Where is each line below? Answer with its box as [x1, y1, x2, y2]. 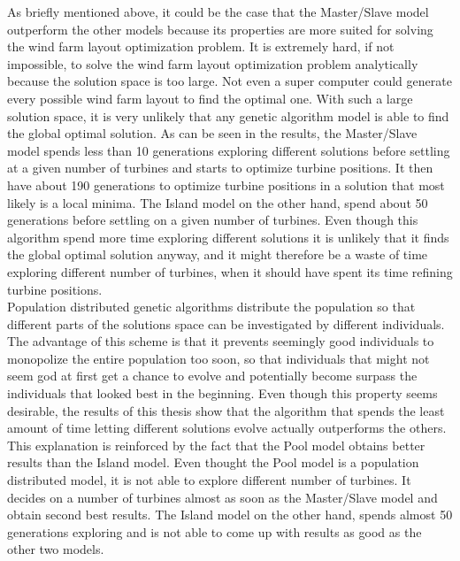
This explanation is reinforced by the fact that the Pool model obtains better [7, 435, 425, 454]
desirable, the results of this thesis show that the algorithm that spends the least [7, 401, 445, 419]
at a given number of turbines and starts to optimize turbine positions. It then [7, 158, 433, 177]
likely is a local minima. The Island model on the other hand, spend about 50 [7, 193, 428, 211]
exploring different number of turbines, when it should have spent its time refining [7, 262, 453, 280]
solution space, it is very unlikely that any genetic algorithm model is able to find [7, 106, 449, 125]
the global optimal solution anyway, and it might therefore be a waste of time [7, 245, 428, 264]
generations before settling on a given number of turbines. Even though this [7, 211, 418, 229]
